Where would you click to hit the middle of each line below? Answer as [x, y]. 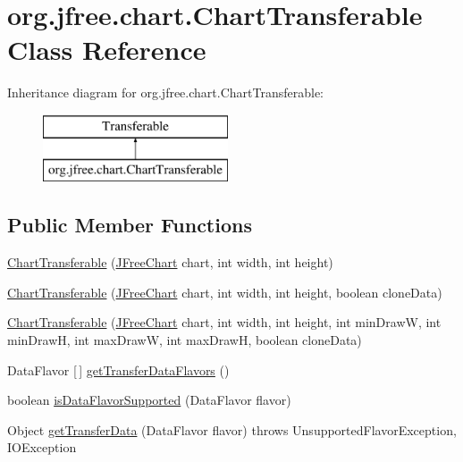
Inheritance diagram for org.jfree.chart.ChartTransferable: [165, 92]
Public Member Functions [130, 225]
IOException [42, 447]
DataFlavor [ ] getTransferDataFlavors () [118, 370]
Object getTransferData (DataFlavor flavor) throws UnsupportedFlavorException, [232, 429]
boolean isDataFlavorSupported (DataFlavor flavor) [149, 400]
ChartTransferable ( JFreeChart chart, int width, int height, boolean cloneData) [225, 292]
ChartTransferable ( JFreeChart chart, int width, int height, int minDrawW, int [224, 322]
